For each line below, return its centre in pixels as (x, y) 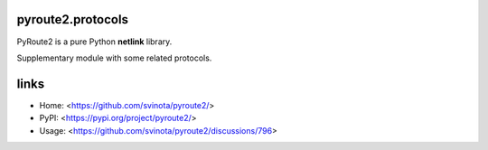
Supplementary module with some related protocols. (114, 58)
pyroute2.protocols (72, 19)
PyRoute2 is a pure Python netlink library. (94, 42)
